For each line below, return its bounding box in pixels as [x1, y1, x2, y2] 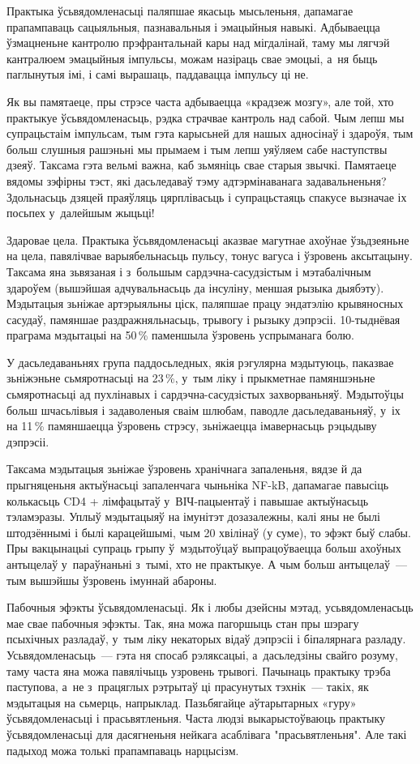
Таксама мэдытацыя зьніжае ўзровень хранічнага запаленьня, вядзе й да [6, 460, 362, 477]
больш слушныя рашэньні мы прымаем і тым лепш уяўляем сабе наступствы [6, 140, 388, 157]
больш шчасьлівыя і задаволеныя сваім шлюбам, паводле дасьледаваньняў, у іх [6, 401, 401, 418]
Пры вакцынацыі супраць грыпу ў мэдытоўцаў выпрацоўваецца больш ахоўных [6, 540, 401, 557]
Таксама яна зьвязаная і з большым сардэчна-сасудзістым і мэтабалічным [6, 262, 371, 280]
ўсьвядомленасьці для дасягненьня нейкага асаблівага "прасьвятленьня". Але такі [6, 725, 407, 742]
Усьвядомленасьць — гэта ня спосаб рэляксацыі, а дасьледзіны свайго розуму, [6, 646, 398, 663]
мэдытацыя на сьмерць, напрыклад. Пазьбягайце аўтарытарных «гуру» [6, 694, 357, 711]
